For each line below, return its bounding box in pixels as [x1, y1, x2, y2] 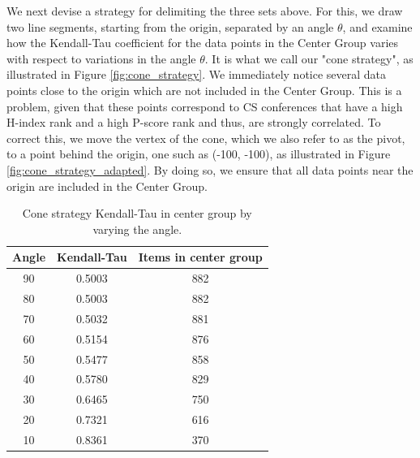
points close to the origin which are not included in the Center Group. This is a [6, 81, 402, 98]
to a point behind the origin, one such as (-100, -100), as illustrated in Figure [6, 145, 391, 162]
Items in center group [138, 248, 263, 266]
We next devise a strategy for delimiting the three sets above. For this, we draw [6, 2, 403, 19]
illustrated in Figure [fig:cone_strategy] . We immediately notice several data [6, 66, 387, 83]
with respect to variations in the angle [6, 50, 196, 67]
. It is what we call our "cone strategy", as [204, 50, 414, 67]
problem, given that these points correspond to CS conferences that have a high [6, 97, 403, 114]
